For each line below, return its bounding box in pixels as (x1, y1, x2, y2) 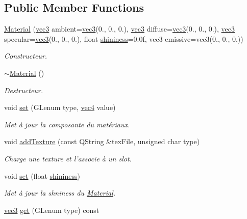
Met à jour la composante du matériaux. (4, 119, 130, 129)
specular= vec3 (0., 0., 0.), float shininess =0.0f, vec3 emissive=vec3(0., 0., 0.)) (4, 33, 243, 44)
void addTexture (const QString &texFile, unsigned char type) (4, 136, 200, 147)
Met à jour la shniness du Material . (4, 187, 116, 198)
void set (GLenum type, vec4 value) (4, 102, 116, 113)
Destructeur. (4, 85, 43, 95)
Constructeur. (4, 50, 47, 61)
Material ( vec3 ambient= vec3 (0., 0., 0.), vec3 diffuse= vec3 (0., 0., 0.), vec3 (4, 23, 235, 34)
